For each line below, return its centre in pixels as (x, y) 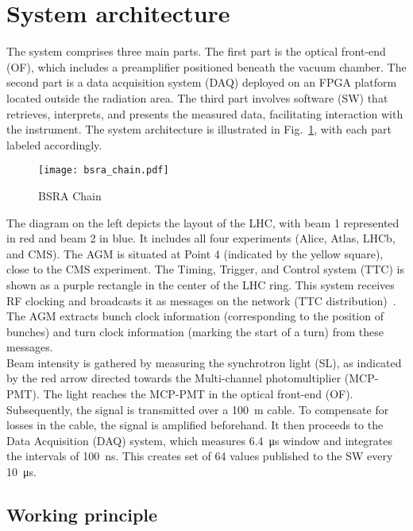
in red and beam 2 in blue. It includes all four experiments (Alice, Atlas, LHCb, (201, 238)
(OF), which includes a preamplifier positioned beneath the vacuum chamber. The (206, 66)
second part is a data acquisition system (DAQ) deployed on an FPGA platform (202, 82)
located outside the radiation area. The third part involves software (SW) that (197, 97)
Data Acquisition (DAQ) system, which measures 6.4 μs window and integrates (200, 440)
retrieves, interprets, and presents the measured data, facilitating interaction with (205, 113)
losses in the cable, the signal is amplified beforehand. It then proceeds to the (195, 425)
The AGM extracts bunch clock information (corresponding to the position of (195, 316)
